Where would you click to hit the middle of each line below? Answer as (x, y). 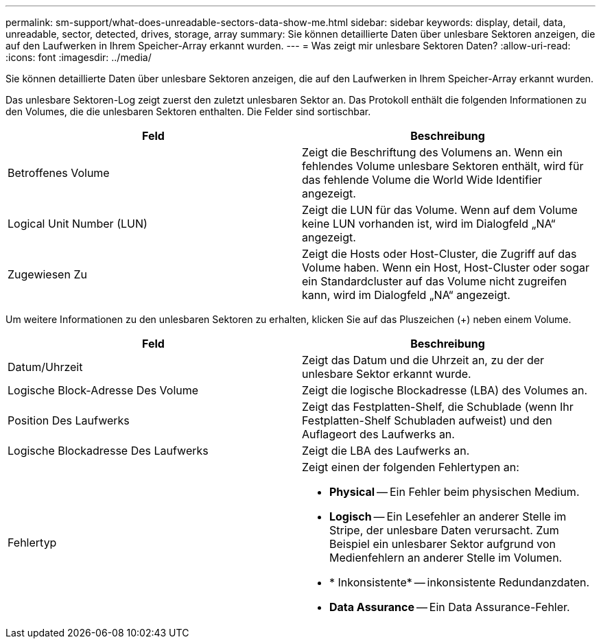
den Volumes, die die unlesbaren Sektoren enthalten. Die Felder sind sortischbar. (188, 111)
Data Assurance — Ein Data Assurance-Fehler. (450, 607)
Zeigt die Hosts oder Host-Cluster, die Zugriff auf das (439, 254)
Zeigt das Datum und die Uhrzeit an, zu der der (423, 360)
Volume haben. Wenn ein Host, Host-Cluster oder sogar (446, 267)
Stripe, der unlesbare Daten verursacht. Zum (444, 530)
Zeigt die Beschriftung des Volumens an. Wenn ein (432, 152)
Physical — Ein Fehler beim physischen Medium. (455, 492)
